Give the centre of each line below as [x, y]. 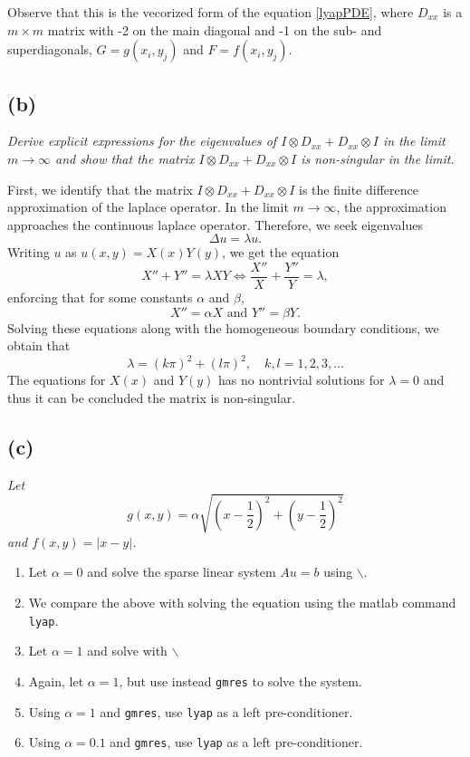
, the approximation [391, 207]
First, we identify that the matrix [100, 189]
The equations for [57, 380]
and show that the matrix [125, 158]
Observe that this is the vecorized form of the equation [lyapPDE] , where [211, 12]
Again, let [56, 680]
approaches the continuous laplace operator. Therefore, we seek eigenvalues [215, 224]
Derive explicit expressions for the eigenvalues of [142, 141]
